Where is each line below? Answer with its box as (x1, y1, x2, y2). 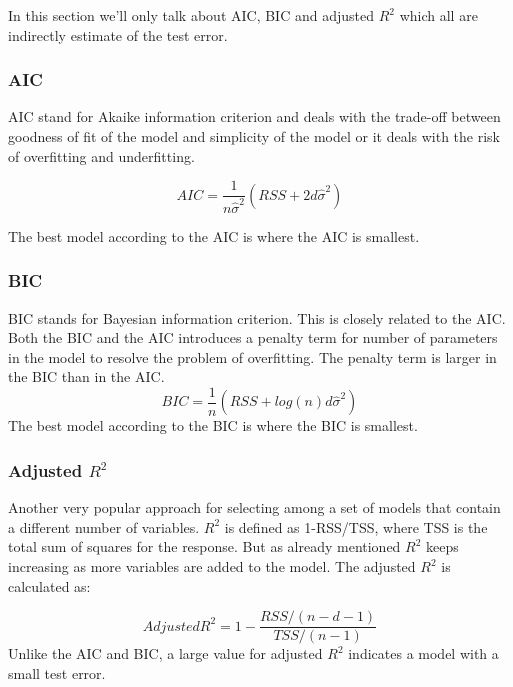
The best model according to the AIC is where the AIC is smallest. (8, 225, 420, 246)
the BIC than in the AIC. (8, 366, 165, 387)
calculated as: (8, 575, 91, 596)
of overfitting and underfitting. (8, 145, 195, 166)
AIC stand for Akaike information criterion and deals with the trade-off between (8, 106, 501, 127)
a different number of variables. (8, 516, 200, 537)
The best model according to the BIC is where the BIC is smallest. (8, 415, 418, 436)
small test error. (8, 662, 106, 683)
